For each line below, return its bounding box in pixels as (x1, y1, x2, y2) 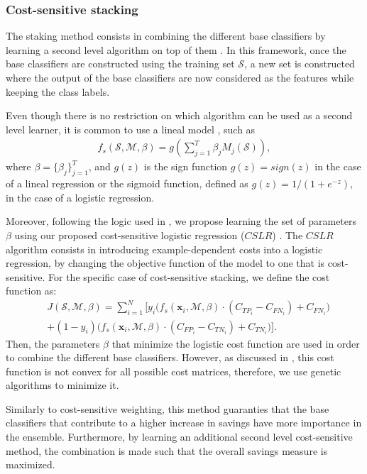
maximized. (6, 457, 55, 472)
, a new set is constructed (244, 56, 355, 71)
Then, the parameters (6, 336, 100, 351)
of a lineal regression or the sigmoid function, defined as (6, 176, 248, 191)
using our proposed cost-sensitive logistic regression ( (14, 227, 245, 242)
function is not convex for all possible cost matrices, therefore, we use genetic (6, 363, 341, 378)
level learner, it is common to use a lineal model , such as (6, 121, 256, 136)
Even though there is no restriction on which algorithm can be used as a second (6, 108, 353, 123)
